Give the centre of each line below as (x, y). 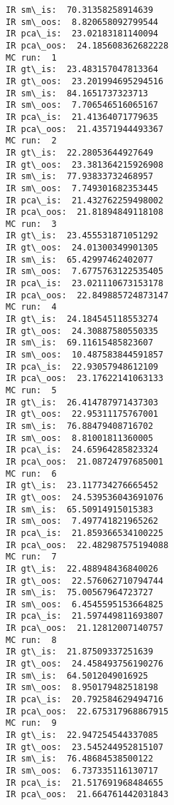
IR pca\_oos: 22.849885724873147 (87, 295)
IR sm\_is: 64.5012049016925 (77, 675)
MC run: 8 (31, 640)
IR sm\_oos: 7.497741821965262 (82, 521)
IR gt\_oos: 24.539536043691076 (85, 497)
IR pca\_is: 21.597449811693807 (85, 616)
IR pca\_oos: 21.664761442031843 (87, 795)
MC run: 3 (31, 224)
